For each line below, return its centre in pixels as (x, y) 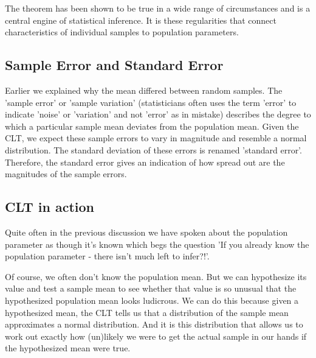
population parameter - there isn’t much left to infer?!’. (107, 256)
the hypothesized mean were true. (68, 348)
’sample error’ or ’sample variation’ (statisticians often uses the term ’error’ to (151, 102)
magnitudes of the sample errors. (66, 174)
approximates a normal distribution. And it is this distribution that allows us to (154, 324)
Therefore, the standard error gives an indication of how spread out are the (145, 162)
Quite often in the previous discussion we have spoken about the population (146, 232)
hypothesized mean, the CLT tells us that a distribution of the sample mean (147, 312)
